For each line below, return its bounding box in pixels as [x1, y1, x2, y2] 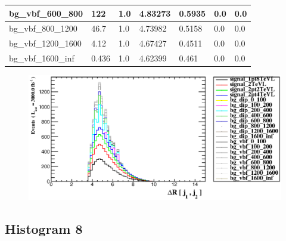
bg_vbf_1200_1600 [9, 37, 82, 50]
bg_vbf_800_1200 [9, 22, 77, 35]
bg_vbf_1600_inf [9, 52, 74, 64]
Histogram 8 [5, 220, 83, 238]
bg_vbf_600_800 [9, 7, 83, 19]
